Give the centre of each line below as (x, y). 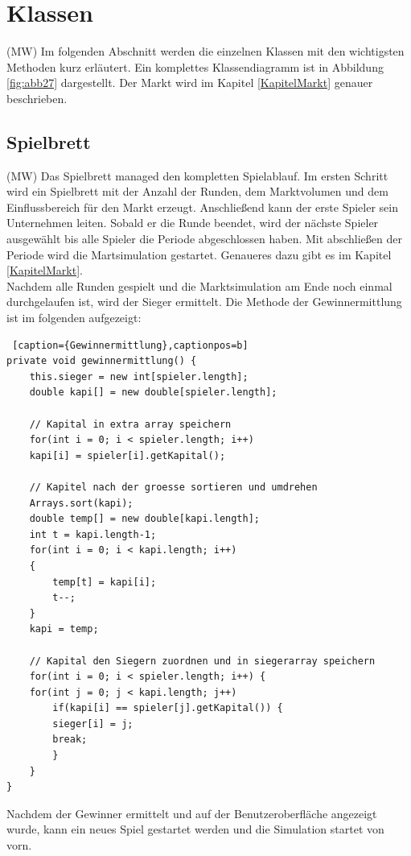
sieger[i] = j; (93, 724)
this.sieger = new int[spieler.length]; (139, 376)
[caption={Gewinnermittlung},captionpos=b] (130, 345)
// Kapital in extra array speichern (130, 424)
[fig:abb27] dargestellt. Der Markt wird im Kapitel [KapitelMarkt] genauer (190, 83)
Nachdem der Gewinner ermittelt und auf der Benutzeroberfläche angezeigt (192, 813)
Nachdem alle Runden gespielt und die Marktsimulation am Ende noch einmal (199, 285)
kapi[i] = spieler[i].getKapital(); (127, 455)
